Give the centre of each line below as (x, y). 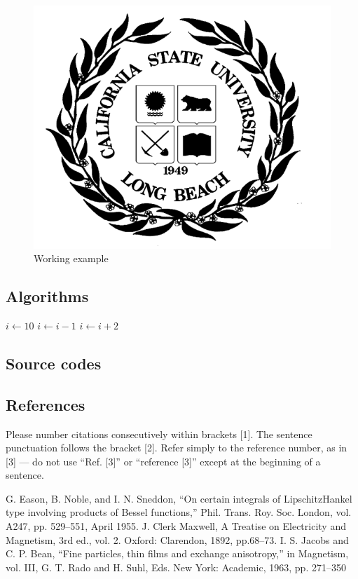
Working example (71, 258)
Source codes (54, 363)
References (46, 404)
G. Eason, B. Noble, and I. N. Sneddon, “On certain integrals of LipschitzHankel (179, 498)
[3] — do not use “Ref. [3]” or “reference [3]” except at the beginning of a (163, 461)
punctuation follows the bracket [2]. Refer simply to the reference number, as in (177, 448)
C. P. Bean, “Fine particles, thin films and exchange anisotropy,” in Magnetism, (177, 553)
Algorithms (47, 296)
